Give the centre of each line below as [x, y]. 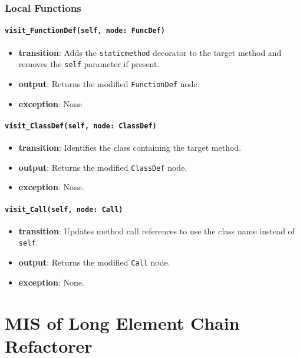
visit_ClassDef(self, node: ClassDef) [81, 126]
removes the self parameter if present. [89, 64]
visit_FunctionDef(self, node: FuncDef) [85, 31]
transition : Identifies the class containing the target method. [130, 147]
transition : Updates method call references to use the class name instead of [156, 231]
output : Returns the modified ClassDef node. [103, 167]
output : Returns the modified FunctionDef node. [109, 84]
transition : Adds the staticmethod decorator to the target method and [150, 52]
